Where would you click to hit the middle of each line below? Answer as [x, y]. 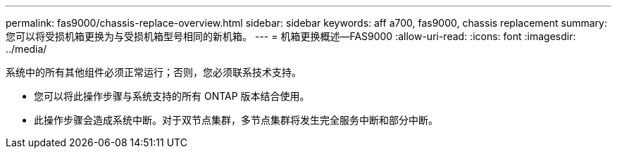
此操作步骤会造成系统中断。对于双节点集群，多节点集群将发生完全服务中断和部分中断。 [236, 120]
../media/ [26, 49]
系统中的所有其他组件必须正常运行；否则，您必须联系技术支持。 [154, 72]
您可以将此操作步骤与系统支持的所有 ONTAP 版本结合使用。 [172, 96]
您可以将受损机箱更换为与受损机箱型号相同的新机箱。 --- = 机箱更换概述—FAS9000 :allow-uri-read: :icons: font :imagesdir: [291, 36]
